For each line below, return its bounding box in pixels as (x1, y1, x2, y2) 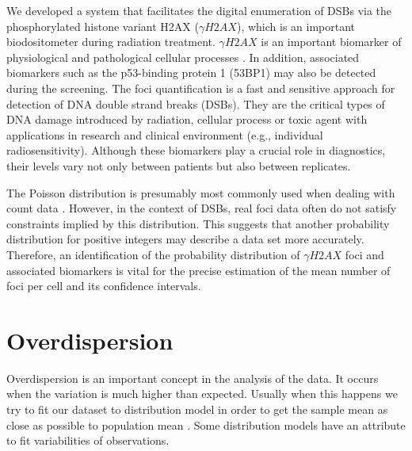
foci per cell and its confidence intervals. (6, 277, 201, 294)
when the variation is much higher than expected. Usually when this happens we (6, 385, 398, 402)
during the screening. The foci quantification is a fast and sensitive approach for (6, 79, 395, 96)
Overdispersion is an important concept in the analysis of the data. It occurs (6, 369, 379, 386)
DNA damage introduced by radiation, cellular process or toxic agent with (6, 111, 368, 128)
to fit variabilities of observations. (6, 432, 170, 449)
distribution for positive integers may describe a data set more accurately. (6, 231, 364, 247)
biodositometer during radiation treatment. (6, 33, 216, 50)
